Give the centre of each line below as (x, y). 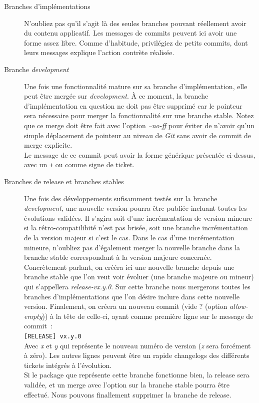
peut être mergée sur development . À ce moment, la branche (116, 96)
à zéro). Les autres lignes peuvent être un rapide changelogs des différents (137, 355)
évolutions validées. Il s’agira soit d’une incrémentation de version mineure (138, 218)
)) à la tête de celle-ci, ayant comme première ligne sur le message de (148, 316)
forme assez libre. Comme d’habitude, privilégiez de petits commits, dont (136, 42)
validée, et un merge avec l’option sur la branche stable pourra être (127, 384)
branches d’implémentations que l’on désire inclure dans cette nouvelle (132, 296)
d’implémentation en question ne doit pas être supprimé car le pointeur (133, 105)
